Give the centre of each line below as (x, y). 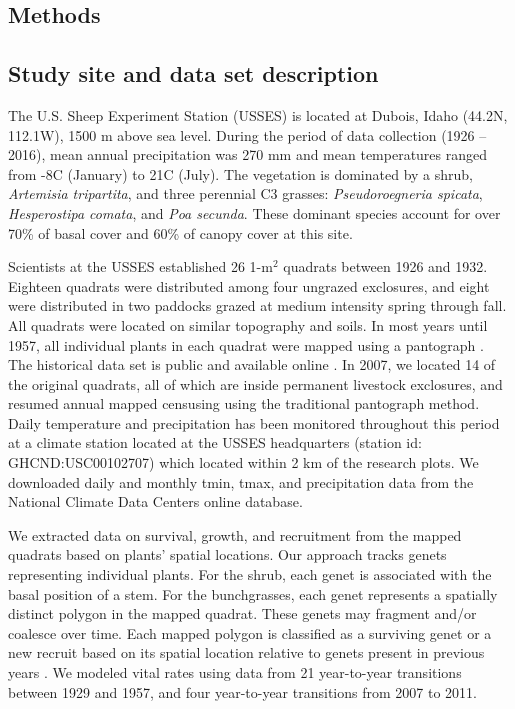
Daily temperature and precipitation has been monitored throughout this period (254, 422)
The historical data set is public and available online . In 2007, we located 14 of (252, 364)
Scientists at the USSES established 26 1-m (140, 266)
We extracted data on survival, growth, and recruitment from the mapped (235, 534)
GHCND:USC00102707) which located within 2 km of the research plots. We (243, 462)
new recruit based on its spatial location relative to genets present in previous (246, 652)
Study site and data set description (193, 73)
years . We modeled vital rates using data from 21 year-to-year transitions (235, 672)
